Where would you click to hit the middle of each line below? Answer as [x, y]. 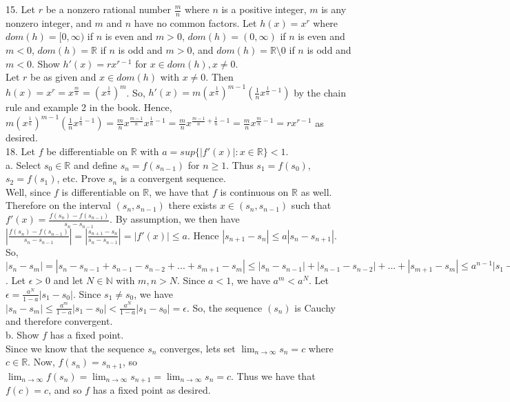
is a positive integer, [264, 9]
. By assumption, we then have [175, 219]
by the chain [320, 92]
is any [334, 9]
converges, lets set [198, 348]
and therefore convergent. [59, 321]
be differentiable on [87, 151]
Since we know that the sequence [75, 348]
